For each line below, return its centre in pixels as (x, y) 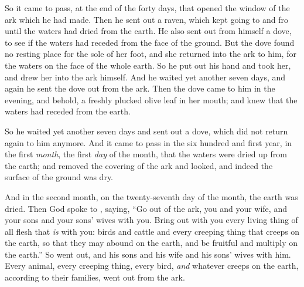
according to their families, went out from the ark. (95, 277)
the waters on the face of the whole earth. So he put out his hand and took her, (148, 65)
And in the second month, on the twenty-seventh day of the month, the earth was (151, 196)
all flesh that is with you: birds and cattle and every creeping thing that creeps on (152, 231)
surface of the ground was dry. (59, 177)
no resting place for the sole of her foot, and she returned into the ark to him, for (151, 54)
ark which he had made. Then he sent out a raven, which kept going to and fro (146, 19)
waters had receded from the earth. (68, 111)
